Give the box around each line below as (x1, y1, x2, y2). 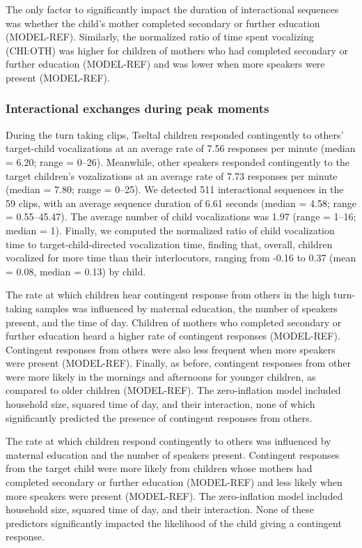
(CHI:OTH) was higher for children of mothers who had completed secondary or (6, 43, 349, 57)
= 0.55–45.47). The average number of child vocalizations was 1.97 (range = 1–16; (6, 209, 356, 224)
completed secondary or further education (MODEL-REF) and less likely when (6, 475, 343, 489)
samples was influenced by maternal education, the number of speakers (36, 300, 338, 315)
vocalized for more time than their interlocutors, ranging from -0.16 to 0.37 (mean (6, 250, 356, 265)
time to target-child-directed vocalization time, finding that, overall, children (6, 236, 333, 251)
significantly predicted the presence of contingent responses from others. (6, 410, 313, 425)
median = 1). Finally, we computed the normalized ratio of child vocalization (6, 222, 335, 237)
